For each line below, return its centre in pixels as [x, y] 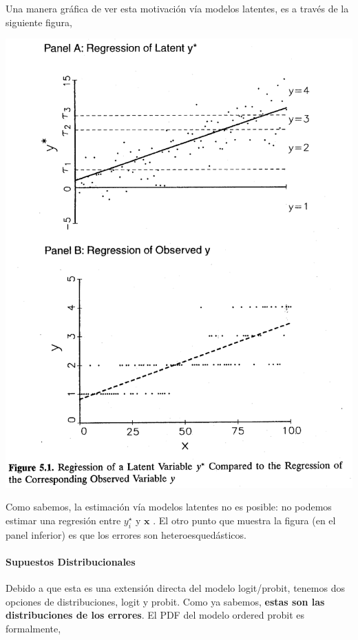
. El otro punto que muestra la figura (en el [244, 520]
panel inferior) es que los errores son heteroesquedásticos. [126, 534]
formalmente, [33, 628]
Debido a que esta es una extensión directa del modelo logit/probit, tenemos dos [175, 588]
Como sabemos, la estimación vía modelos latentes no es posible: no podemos [169, 507]
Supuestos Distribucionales [71, 561]
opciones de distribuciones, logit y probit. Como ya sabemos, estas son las [165, 601]
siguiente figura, [39, 22]
